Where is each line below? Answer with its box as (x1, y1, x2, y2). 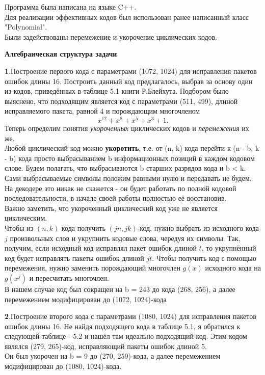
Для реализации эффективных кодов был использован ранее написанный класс (5, 11, 249, 22)
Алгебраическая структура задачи (5, 48, 117, 59)
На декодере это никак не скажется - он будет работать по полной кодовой (5, 182, 236, 193)
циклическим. (5, 212, 47, 223)
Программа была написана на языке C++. (5, 2, 137, 12)
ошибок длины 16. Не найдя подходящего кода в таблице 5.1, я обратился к (5, 320, 241, 331)
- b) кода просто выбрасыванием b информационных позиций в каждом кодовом (5, 152, 255, 163)
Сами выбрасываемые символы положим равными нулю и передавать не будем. (5, 172, 252, 183)
